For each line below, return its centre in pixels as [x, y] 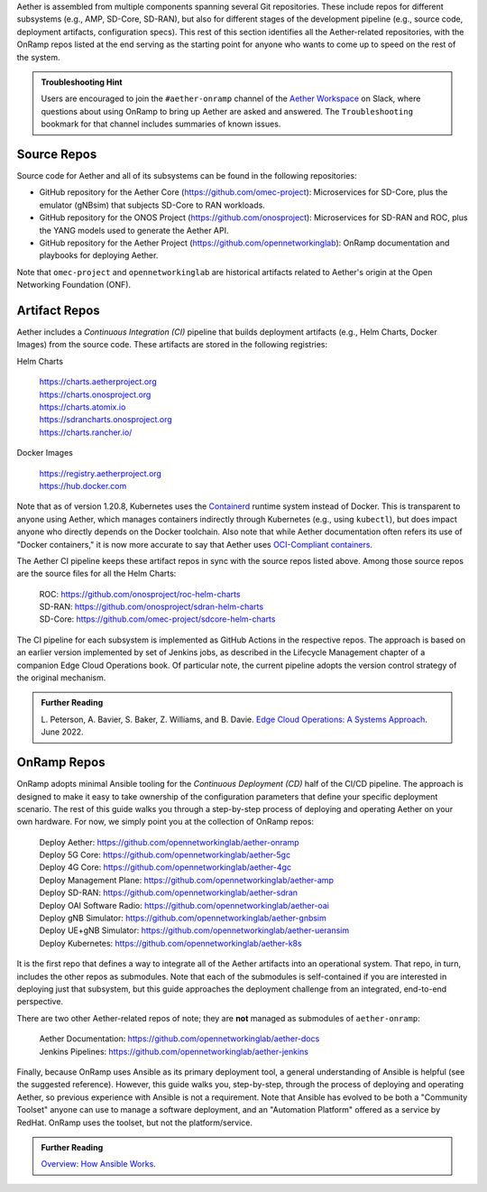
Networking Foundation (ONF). [74, 285]
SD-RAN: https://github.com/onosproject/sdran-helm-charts [152, 607]
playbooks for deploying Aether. [99, 255]
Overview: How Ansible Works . [99, 1164]
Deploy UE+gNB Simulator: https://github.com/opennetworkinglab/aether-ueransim [194, 930]
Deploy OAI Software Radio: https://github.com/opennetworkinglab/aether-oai [184, 905]
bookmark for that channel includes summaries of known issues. [161, 124]
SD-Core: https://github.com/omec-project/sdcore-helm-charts [157, 619]
